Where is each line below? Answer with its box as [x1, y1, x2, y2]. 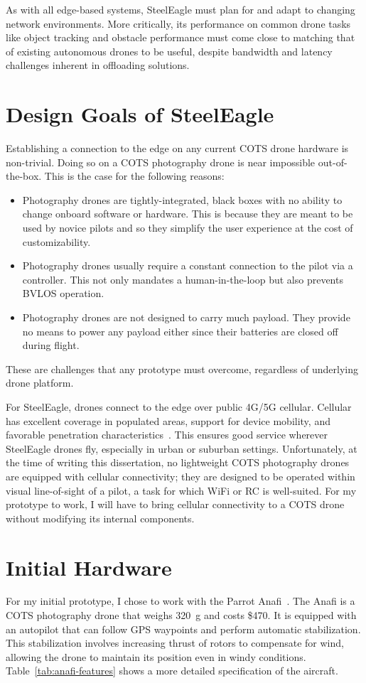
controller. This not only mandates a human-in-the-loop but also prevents [22, 271, 343, 286]
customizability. [22, 234, 91, 249]
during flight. [22, 338, 80, 353]
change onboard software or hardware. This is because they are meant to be [22, 206, 353, 221]
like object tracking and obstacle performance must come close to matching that [6, 30, 355, 45]
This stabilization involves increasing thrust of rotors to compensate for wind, [6, 635, 344, 650]
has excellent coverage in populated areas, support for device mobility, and [6, 413, 330, 428]
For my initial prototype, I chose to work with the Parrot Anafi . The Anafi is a [6, 593, 355, 608]
